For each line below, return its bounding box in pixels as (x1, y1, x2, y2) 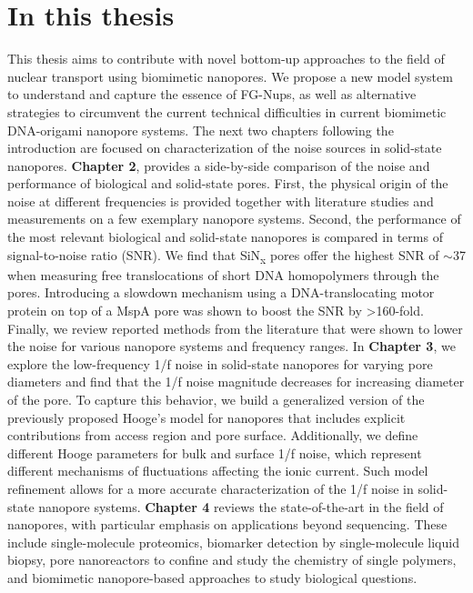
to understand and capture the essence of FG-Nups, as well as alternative (7, 85, 417, 104)
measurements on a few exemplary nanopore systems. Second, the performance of (7, 209, 461, 228)
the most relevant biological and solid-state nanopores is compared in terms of (7, 227, 443, 246)
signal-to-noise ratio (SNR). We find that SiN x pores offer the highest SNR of (7, 245, 439, 266)
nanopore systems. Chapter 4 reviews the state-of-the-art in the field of (38, 497, 444, 516)
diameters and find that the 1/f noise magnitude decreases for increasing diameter (7, 372, 465, 391)
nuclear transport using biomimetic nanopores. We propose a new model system (7, 66, 453, 85)
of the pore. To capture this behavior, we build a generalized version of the (7, 389, 425, 408)
